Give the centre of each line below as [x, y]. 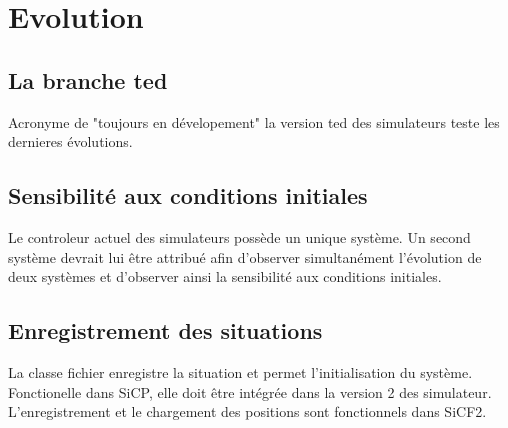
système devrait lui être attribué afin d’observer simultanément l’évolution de [245, 256]
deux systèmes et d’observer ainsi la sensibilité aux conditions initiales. [225, 276]
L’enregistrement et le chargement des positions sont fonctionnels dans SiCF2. [247, 411]
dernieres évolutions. [70, 141]
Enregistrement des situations [165, 330]
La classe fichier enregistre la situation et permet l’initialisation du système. [240, 371]
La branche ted [88, 79]
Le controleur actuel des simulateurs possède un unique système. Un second [239, 236]
